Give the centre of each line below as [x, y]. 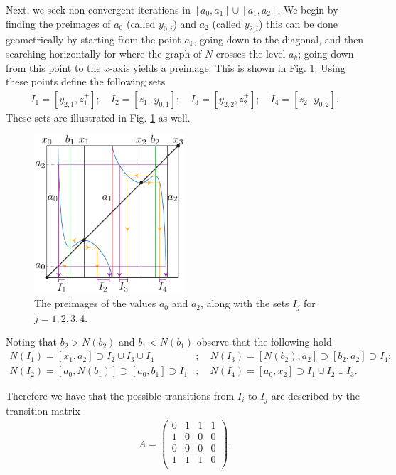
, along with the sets [245, 303]
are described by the [315, 396]
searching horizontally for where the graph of [104, 53]
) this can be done [298, 23]
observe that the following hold [264, 342]
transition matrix [43, 410]
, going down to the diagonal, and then [279, 39]
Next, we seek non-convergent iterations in [98, 9]
